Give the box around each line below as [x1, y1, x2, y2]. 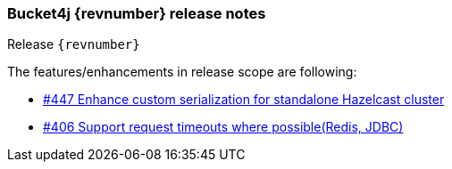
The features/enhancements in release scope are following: [7, 64, 357, 80]
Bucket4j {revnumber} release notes [7, 4, 266, 22]
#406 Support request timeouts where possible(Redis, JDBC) [43, 119, 404, 135]
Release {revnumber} [7, 36, 140, 52]
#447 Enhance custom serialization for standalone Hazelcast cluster [43, 92, 445, 108]
